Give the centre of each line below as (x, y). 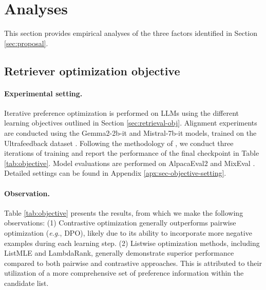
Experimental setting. (43, 93)
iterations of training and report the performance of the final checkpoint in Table (132, 153)
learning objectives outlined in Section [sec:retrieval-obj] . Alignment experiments (131, 123)
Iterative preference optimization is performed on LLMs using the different (122, 112)
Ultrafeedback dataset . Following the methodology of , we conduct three (119, 143)
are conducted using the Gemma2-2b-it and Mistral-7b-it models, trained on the (130, 133)
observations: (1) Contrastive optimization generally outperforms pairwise (120, 223)
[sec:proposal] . (26, 43)
